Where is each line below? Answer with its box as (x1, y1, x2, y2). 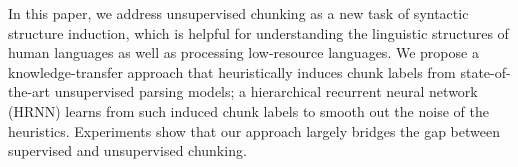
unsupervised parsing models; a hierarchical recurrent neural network (54, 81, 478, 102)
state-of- (460, 61, 511, 82)
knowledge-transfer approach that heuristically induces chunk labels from (8, 61, 456, 82)
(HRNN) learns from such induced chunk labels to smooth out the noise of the (8, 100, 489, 121)
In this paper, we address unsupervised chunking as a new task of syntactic (8, 3, 469, 23)
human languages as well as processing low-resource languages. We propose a (8, 42, 479, 63)
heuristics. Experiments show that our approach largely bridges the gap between (8, 120, 500, 141)
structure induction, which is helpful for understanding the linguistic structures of (8, 22, 509, 43)
